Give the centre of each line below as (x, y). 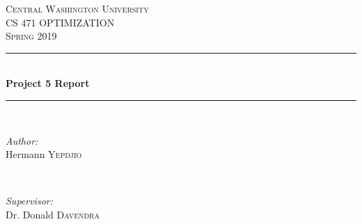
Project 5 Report (48, 83)
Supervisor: (29, 201)
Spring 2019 (31, 36)
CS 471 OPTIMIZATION (60, 22)
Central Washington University (77, 8)
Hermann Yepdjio (44, 154)
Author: (22, 140)
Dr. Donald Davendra (53, 214)
